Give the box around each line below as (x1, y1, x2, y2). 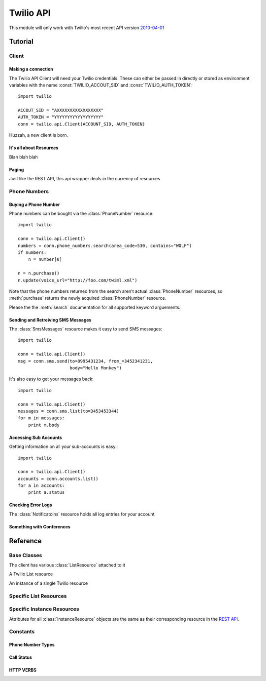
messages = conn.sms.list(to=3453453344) (18, 408, 119, 414)
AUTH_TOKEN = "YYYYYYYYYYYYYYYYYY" (18, 114, 104, 120)
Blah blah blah (9, 154, 38, 160)
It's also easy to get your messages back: (9, 376, 94, 382)
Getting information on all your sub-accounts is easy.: (9, 443, 118, 449)
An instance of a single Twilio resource (9, 580, 88, 586)
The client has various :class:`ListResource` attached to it (9, 562, 126, 568)
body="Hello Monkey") (69, 365, 122, 371)
